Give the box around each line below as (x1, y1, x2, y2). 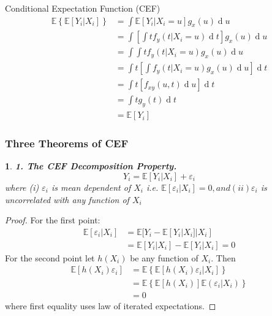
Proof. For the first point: (5, 214, 100, 226)
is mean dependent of (51, 181, 131, 194)
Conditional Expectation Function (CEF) (5, 2, 161, 14)
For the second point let (5, 251, 95, 264)
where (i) (5, 181, 39, 194)
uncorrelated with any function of (5, 193, 129, 206)
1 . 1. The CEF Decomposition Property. (5, 160, 177, 172)
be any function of (130, 251, 198, 264)
